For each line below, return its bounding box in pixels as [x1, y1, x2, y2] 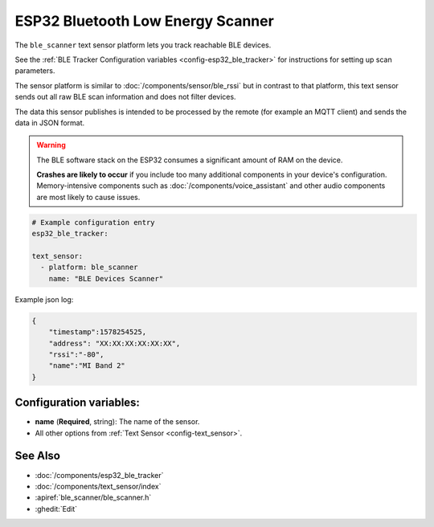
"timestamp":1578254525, [48, 328, 147, 337]
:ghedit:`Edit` [35, 504, 78, 513]
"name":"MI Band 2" [48, 362, 126, 370]
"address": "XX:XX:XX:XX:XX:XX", [48, 338, 181, 348]
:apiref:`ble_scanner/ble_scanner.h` [35, 492, 152, 502]
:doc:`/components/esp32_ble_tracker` [35, 470, 164, 480]
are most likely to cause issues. [36, 192, 141, 202]
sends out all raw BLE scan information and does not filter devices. [14, 92, 236, 102]
